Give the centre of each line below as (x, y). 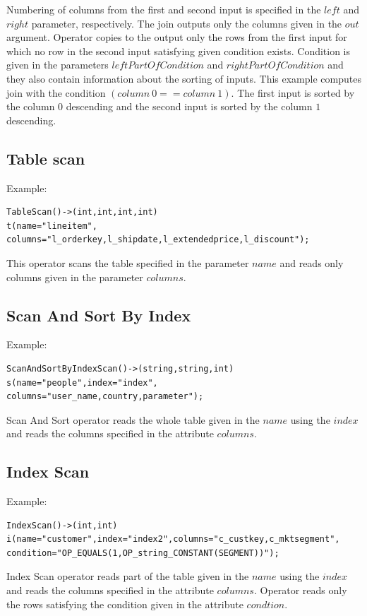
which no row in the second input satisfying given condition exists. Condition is (179, 51)
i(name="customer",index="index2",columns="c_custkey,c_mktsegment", (173, 539)
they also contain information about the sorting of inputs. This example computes (184, 78)
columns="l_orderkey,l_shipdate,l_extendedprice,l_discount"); (158, 240)
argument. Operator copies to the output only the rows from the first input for (177, 37)
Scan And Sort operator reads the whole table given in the (133, 419)
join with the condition (56, 92)
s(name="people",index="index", (82, 383)
